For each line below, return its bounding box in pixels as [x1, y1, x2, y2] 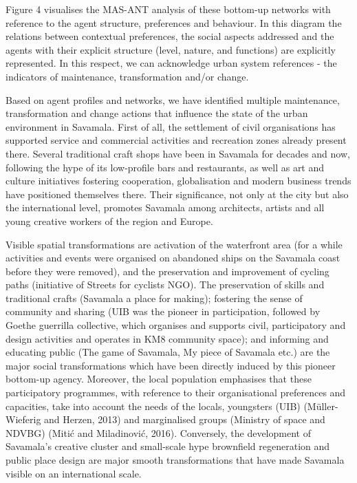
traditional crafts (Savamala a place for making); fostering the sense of [6, 290, 303, 305]
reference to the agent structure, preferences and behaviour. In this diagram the [6, 15, 342, 30]
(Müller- [303, 398, 338, 413]
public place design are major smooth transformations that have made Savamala [6, 453, 345, 466]
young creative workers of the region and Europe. [6, 213, 213, 228]
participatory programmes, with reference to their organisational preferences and [6, 385, 346, 400]
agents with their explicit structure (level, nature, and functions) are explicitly [6, 42, 336, 56]
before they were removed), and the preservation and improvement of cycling [6, 264, 329, 278]
